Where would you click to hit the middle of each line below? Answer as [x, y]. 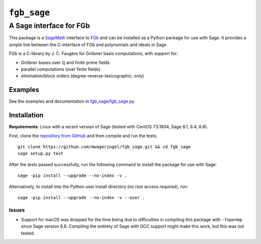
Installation [26, 115]
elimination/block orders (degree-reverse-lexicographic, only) [83, 76]
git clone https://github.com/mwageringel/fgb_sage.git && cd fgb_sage [104, 147]
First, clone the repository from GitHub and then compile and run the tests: [83, 136]
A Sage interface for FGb [50, 26]
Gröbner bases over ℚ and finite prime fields [65, 62]
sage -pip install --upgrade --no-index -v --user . [81, 198]
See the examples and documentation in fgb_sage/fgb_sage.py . [72, 101]
